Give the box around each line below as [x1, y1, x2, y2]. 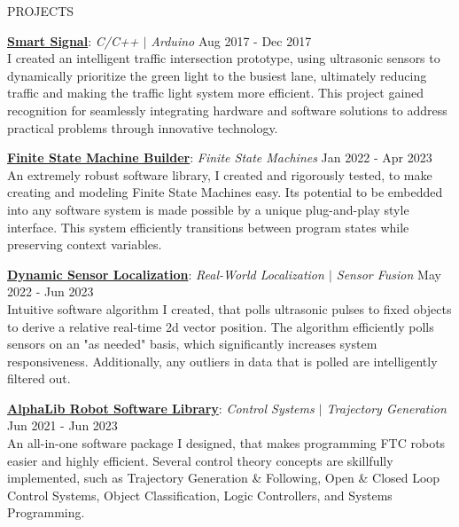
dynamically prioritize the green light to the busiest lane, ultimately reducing [7, 66, 427, 84]
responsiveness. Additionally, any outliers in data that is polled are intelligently [7, 351, 438, 370]
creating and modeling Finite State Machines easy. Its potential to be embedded [7, 183, 443, 201]
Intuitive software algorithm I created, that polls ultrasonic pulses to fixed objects [7, 299, 452, 318]
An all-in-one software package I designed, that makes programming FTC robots [7, 434, 446, 452]
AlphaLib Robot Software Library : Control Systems [7, 398, 315, 417]
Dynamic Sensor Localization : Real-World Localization [7, 264, 324, 283]
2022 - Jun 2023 [7, 282, 94, 301]
